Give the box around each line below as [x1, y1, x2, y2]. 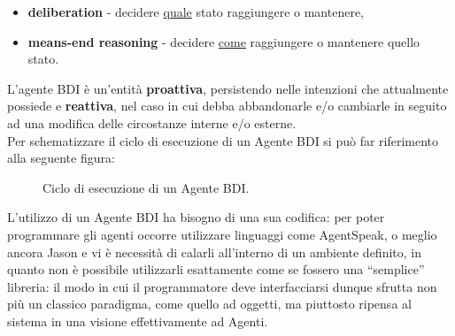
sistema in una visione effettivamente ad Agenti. [7, 311, 268, 330]
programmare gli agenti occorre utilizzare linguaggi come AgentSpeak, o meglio [7, 225, 437, 243]
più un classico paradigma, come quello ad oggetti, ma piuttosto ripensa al [7, 294, 412, 313]
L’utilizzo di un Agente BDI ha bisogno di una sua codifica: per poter [7, 208, 385, 226]
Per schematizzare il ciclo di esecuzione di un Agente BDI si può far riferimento [7, 131, 439, 149]
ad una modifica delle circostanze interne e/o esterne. [7, 113, 297, 132]
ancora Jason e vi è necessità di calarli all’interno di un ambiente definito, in [7, 242, 421, 261]
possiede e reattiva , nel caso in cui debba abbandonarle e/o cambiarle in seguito [7, 96, 447, 115]
